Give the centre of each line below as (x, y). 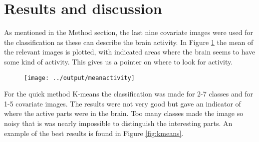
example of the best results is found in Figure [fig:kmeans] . (94, 133)
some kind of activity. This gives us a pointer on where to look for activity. (119, 61)
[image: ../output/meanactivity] (79, 78)
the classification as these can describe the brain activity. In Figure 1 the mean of (129, 42)
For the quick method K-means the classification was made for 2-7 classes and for (129, 94)
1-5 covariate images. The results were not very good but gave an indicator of (123, 103)
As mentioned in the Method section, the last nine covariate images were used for (129, 32)
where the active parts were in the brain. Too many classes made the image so (124, 113)
